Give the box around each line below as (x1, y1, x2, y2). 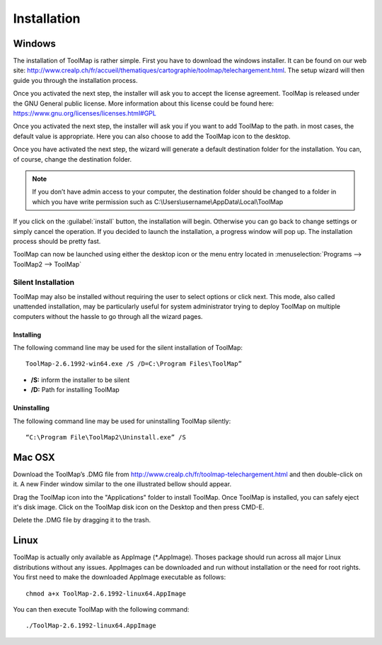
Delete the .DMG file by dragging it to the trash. (13, 516, 151, 525)
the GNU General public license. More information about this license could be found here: (13, 99, 274, 108)
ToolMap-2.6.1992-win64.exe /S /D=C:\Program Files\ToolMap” (25, 360, 242, 368)
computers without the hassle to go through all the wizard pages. (13, 312, 203, 320)
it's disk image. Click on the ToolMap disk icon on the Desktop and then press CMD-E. (13, 503, 265, 512)
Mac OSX (13, 451, 56, 464)
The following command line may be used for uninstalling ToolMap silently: (13, 417, 231, 425)
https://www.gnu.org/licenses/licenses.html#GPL (13, 109, 157, 118)
